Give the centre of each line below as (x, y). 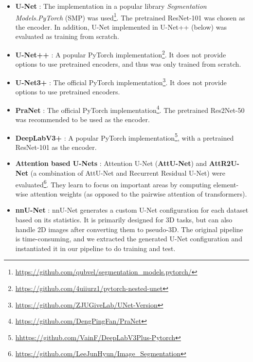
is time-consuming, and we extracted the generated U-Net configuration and (129, 239)
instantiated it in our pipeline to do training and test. (95, 248)
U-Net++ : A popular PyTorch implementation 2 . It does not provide (121, 54)
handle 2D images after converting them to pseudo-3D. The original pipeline (129, 229)
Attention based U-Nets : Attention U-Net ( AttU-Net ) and (111, 163)
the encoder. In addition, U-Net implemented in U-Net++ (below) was (121, 27)
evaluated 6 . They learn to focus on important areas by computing (113, 183)
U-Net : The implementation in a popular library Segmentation (111, 6)
